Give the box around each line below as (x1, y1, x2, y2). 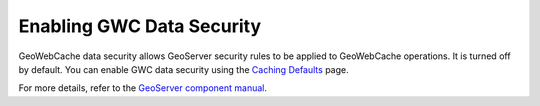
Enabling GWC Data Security (18, 15, 262, 37)
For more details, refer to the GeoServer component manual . (18, 82, 267, 94)
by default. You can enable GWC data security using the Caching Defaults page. (18, 63, 349, 75)
